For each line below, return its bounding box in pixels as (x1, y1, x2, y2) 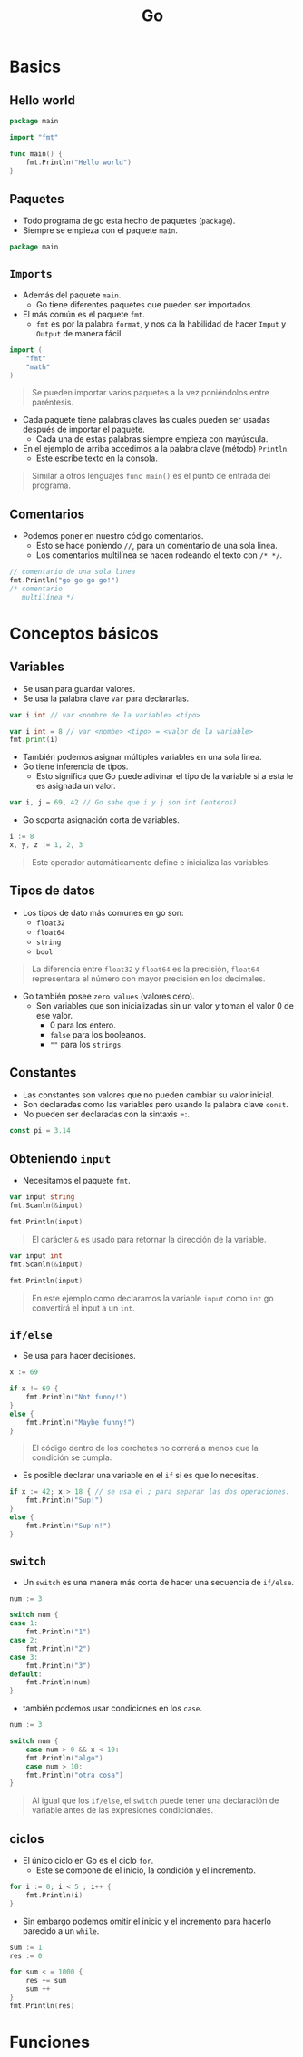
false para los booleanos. (49, 1028, 147, 1039)
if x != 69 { (9, 1384, 59, 1393)
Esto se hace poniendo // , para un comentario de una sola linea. (35, 541, 279, 551)
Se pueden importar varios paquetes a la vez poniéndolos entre (31, 387, 269, 398)
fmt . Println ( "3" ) (25, 1661, 92, 1670)
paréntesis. (31, 396, 74, 408)
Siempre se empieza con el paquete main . (22, 225, 179, 236)
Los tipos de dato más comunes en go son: (22, 907, 184, 918)
